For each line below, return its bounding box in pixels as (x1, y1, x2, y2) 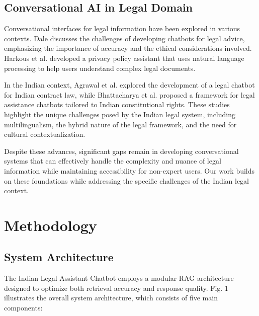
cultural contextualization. (4, 129, 85, 139)
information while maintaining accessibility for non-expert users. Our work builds (4, 165, 255, 176)
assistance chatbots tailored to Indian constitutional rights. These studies (4, 99, 230, 110)
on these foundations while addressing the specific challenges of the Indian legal (4, 175, 249, 186)
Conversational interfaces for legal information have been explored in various (4, 23, 240, 34)
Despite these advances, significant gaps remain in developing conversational (4, 145, 239, 156)
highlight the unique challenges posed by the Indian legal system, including (4, 109, 236, 119)
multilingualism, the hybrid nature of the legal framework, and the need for (4, 119, 237, 129)
